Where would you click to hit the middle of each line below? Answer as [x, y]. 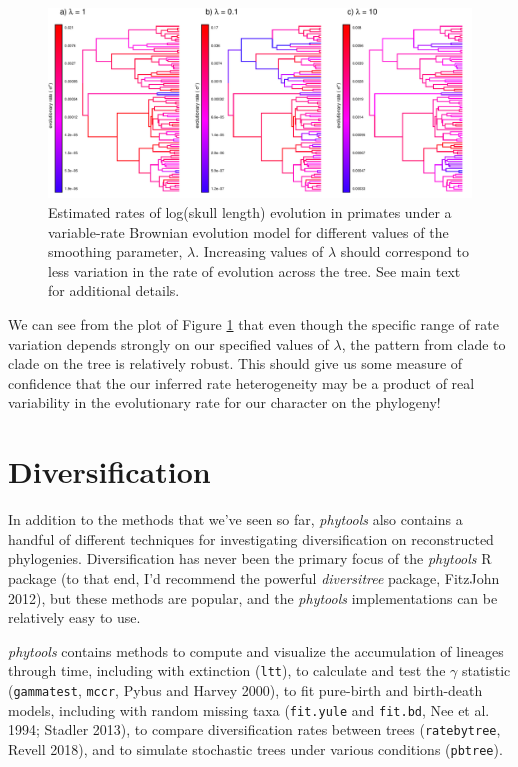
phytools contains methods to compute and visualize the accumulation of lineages [256, 650]
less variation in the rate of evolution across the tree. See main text [254, 270]
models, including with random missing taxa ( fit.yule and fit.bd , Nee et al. [249, 709]
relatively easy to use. [74, 617]
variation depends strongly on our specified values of [168, 343]
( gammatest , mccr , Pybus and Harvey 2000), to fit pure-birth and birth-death [245, 689]
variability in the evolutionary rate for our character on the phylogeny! [224, 402]
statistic [486, 670]
